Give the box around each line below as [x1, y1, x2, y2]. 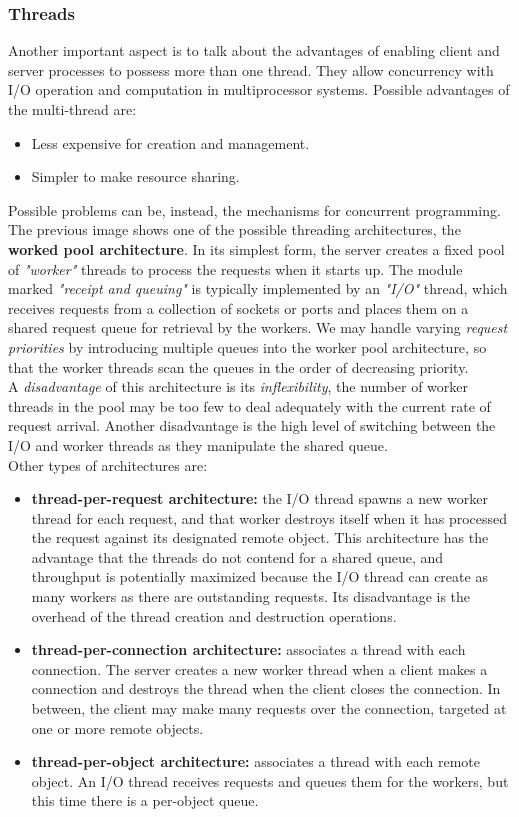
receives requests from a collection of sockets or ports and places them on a [8, 297, 469, 318]
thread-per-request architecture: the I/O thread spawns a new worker [31, 488, 488, 509]
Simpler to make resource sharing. [31, 166, 240, 187]
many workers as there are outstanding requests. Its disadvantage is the [31, 586, 471, 607]
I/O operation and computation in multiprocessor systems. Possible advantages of [8, 79, 510, 100]
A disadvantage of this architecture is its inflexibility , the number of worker [8, 376, 469, 397]
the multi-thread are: [8, 99, 137, 119]
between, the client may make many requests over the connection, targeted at [31, 698, 507, 719]
